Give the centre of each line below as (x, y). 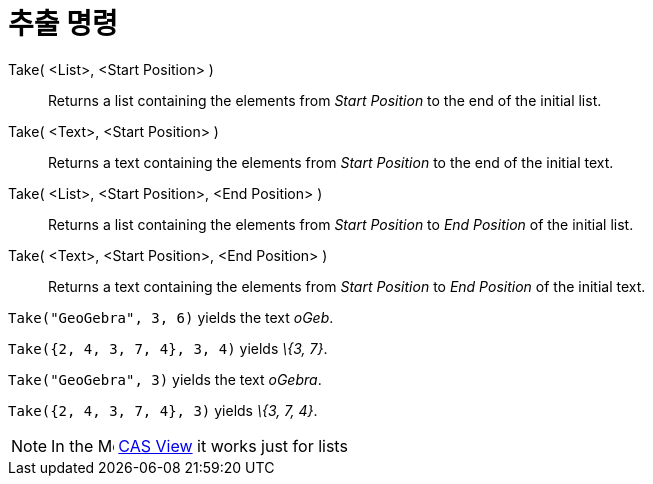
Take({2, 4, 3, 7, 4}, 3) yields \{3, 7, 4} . (163, 410)
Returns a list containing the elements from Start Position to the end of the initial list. (325, 100)
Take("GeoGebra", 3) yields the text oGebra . (165, 379)
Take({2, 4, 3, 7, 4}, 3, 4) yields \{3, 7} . (168, 348)
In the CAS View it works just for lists (199, 445)
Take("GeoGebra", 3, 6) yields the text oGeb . (171, 317)
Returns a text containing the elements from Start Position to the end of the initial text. (331, 162)
